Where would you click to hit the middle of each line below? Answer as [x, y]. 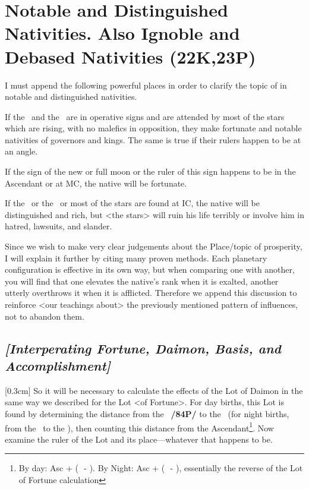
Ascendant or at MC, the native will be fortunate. [96, 183]
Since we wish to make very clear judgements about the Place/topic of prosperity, [154, 246]
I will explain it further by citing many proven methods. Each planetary [136, 258]
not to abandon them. [45, 316]
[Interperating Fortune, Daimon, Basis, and [143, 348]
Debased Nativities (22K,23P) [130, 56]
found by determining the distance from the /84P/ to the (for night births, [147, 413]
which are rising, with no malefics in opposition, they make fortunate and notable [153, 128]
